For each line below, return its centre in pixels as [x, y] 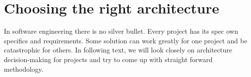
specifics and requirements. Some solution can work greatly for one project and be [126, 40]
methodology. [24, 69]
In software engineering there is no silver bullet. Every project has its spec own [121, 31]
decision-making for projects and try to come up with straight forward [108, 59]
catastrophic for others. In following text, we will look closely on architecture [118, 50]
